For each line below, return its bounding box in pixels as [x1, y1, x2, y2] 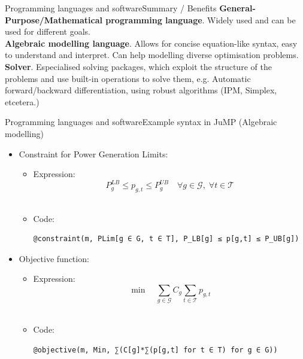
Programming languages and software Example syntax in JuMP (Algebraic [5, 115, 277, 128]
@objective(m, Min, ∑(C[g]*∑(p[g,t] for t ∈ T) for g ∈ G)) [33, 345, 278, 354]
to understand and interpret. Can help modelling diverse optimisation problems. [5, 48, 299, 61]
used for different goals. [5, 25, 90, 38]
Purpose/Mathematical [5, 13, 102, 26]
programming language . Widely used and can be [105, 13, 296, 26]
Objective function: [19, 252, 89, 264]
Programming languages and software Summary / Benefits [5, 2, 217, 14]
